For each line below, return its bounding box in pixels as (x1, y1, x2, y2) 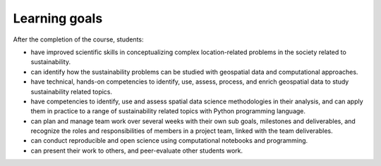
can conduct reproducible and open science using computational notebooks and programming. (30, 136, 308, 145)
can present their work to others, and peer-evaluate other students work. (30, 146, 243, 155)
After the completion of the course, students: (13, 35, 144, 44)
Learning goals (13, 11, 103, 26)
